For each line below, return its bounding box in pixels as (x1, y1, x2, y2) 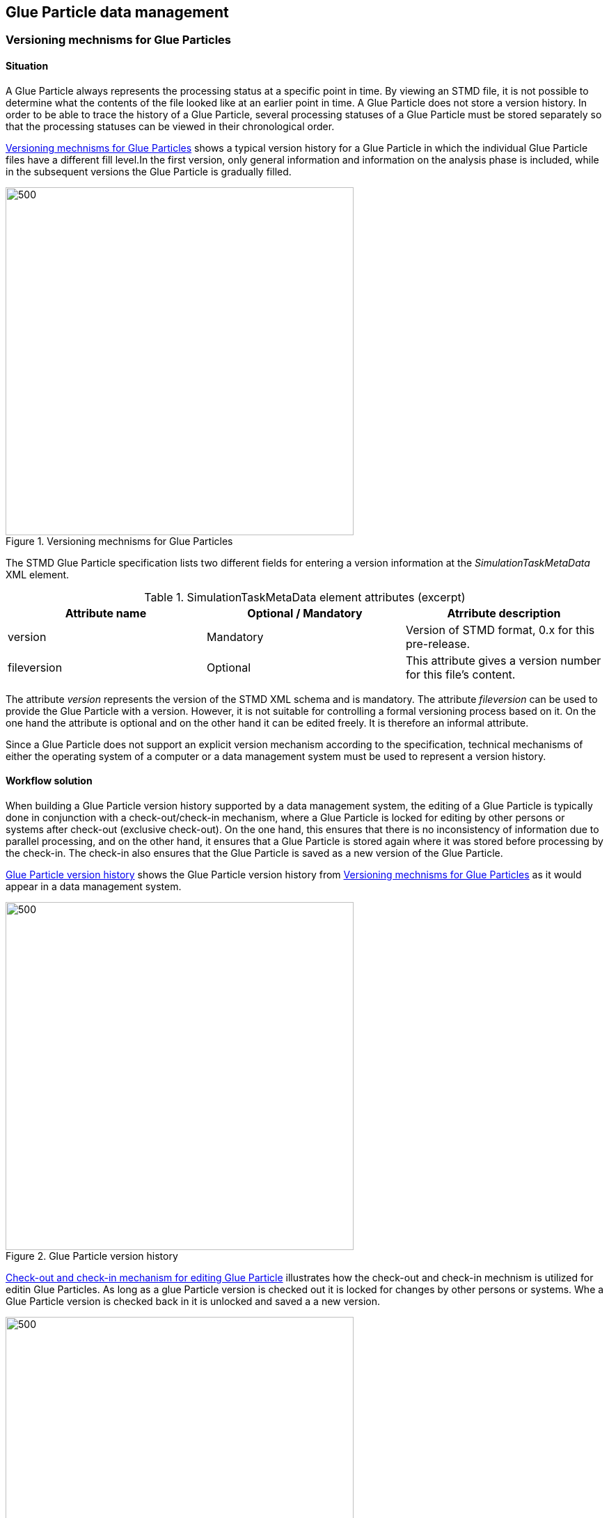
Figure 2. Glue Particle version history (6, 1249, 178, 1262)
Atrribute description (447, 606, 561, 620)
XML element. (6, 568, 70, 580)
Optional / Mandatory (247, 606, 363, 620)
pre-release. (405, 636, 470, 651)
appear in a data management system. (6, 880, 182, 892)
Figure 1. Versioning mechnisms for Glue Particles (6, 535, 233, 547)
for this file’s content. (405, 667, 516, 681)
